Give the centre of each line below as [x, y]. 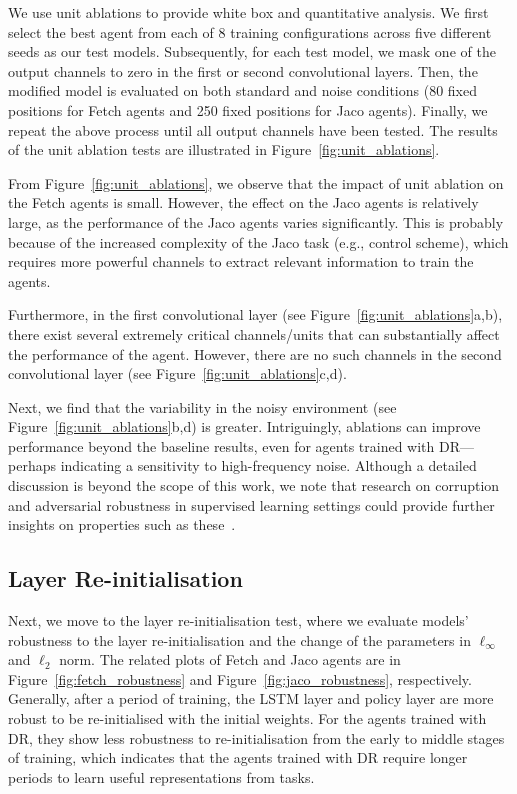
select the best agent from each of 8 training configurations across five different [250, 31]
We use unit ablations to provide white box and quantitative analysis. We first [248, 12]
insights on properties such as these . [122, 524]
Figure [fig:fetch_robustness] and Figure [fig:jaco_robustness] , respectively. [240, 678]
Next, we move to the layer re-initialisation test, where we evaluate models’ [238, 620]
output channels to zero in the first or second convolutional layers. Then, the [243, 70]
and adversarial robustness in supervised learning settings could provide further [251, 504]
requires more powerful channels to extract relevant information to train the [241, 261]
